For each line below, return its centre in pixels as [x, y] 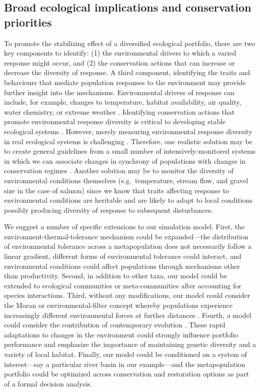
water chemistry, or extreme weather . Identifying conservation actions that [119, 111]
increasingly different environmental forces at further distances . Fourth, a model [128, 315]
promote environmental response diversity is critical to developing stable [115, 121]
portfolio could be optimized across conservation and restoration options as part [126, 374]
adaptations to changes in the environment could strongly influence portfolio [121, 334]
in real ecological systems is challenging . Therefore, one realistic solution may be [128, 141]
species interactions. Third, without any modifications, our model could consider [127, 295]
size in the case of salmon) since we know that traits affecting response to [117, 190]
